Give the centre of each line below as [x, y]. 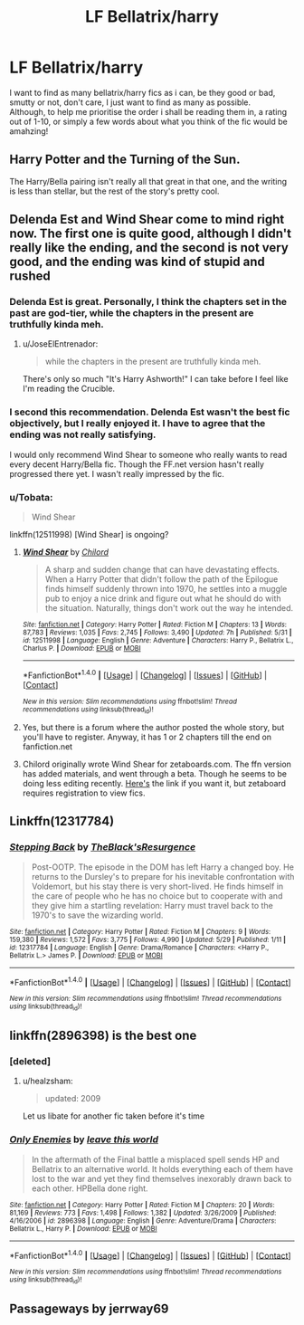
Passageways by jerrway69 [89, 1309]
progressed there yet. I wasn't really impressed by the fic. [117, 473]
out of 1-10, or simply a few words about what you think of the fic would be [148, 121]
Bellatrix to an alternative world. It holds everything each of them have [162, 1168]
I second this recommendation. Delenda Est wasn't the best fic [150, 412]
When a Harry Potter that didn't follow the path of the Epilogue [161, 579]
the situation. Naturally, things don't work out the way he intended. [169, 608]
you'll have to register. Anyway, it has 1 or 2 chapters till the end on [147, 737]
